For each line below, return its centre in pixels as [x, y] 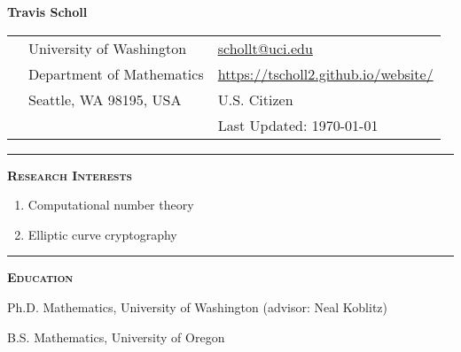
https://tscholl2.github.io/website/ [325, 73]
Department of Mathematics [116, 73]
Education [40, 277]
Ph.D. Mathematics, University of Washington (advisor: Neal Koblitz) [197, 306]
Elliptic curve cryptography [102, 234]
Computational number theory [111, 205]
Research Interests [70, 175]
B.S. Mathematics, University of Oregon [116, 337]
